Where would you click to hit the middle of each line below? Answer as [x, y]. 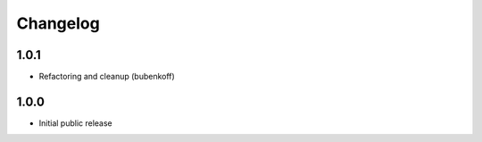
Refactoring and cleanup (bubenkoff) [107, 77]
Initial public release [76, 123]
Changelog [58, 23]
